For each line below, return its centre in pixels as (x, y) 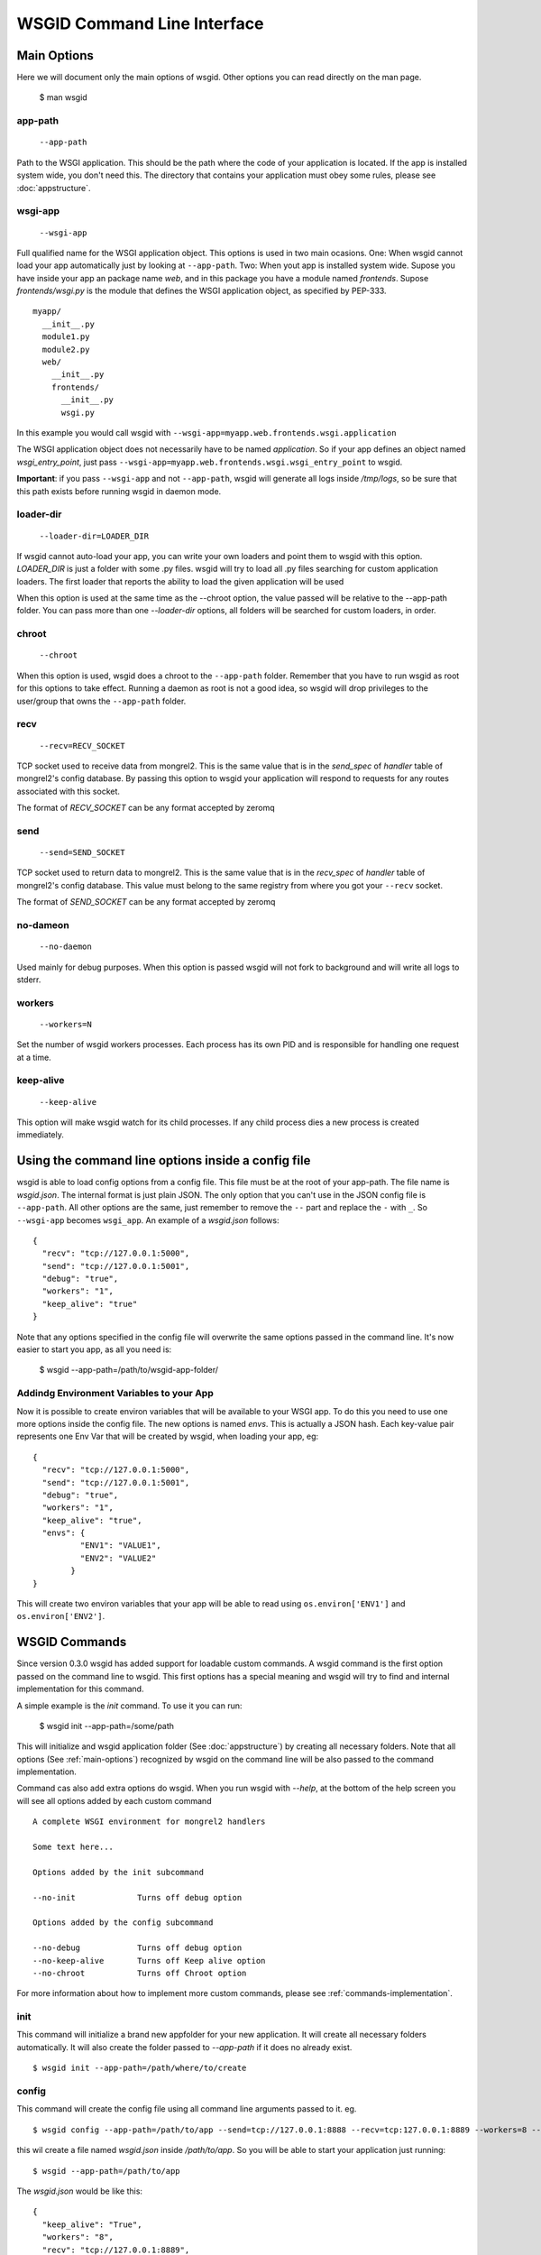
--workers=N (65, 1024)
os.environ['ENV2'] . (61, 1616)
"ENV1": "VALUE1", (120, 1546)
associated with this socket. (69, 791)
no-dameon (43, 925)
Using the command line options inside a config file (164, 1160)
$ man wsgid (63, 97)
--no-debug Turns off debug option (138, 1948)
